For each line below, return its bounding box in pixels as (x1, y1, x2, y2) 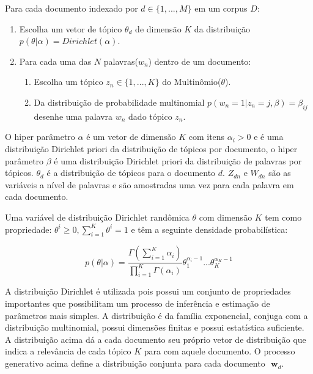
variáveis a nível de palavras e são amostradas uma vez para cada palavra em (5, 178, 294, 191)
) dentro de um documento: (148, 54, 251, 67)
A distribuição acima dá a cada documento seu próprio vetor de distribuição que (5, 332, 306, 345)
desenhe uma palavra (34, 109, 113, 122)
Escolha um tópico (34, 75, 103, 88)
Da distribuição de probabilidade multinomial (34, 95, 205, 108)
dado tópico (128, 109, 172, 122)
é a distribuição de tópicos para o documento (46, 166, 216, 179)
